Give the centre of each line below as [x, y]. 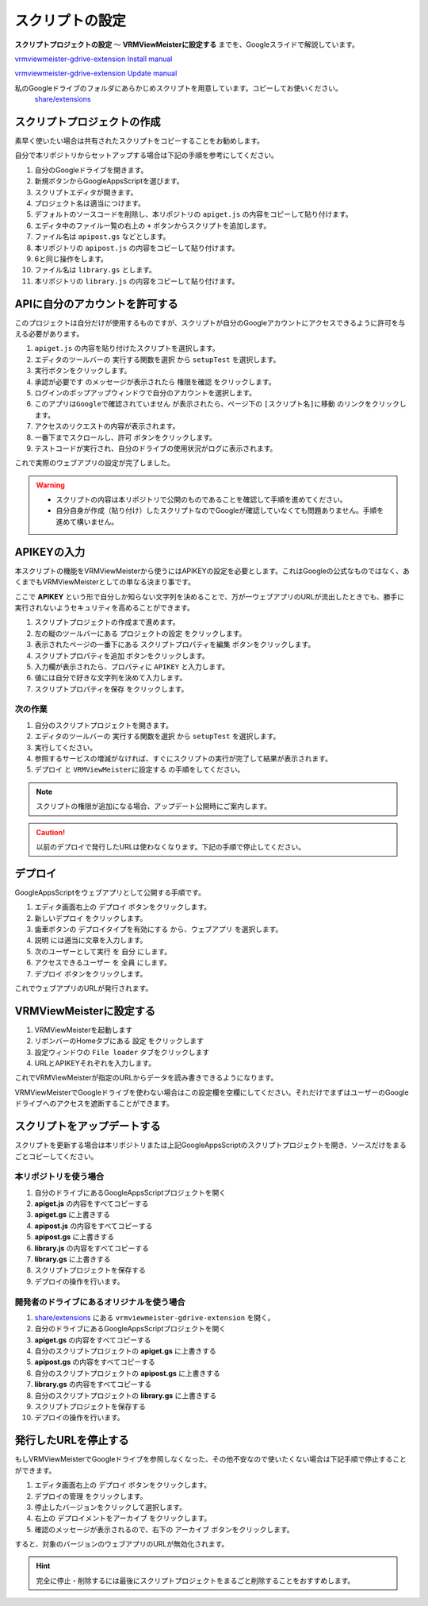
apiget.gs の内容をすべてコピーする [93, 1340]
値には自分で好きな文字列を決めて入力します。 [111, 678]
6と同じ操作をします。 [71, 259]
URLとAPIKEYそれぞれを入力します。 [95, 1063]
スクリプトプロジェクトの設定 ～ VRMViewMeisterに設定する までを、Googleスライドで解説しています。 [187, 44]
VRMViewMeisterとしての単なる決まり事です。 [119, 582]
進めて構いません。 [87, 522]
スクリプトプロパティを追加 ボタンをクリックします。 [122, 656]
